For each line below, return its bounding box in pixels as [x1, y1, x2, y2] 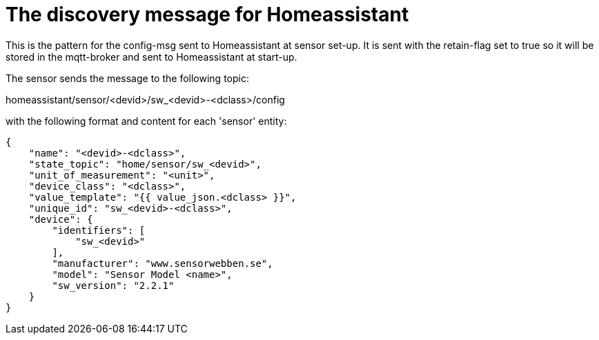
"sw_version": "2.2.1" [52, 279, 175, 291]
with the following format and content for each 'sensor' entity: [6, 114, 287, 127]
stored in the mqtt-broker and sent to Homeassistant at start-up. [6, 50, 297, 63]
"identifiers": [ [52, 224, 146, 236]
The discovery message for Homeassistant [6, 3, 409, 26]
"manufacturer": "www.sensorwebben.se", [52, 257, 273, 269]
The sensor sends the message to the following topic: [6, 72, 249, 84]
